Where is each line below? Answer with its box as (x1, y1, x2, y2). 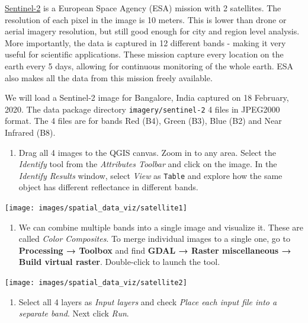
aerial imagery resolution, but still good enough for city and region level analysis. (5, 25, 300, 37)
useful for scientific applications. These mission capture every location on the (5, 48, 284, 60)
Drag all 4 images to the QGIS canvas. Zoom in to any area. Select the (18, 146, 276, 158)
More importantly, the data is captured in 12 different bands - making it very (5, 36, 286, 49)
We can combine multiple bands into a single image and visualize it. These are (18, 220, 303, 233)
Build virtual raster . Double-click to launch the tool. (18, 255, 220, 268)
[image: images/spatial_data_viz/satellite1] (5, 204, 187, 213)
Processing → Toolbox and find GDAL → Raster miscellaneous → (18, 244, 291, 256)
